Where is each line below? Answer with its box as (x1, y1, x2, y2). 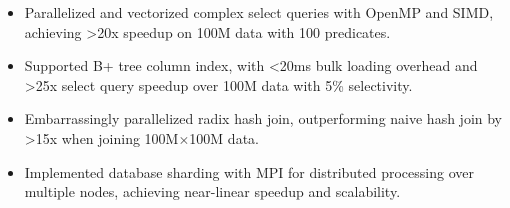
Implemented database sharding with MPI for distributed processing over (24, 161, 474, 182)
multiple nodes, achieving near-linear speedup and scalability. (24, 181, 401, 202)
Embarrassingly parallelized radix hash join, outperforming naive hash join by (24, 108, 503, 129)
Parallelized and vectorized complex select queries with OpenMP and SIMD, (24, 2, 494, 22)
